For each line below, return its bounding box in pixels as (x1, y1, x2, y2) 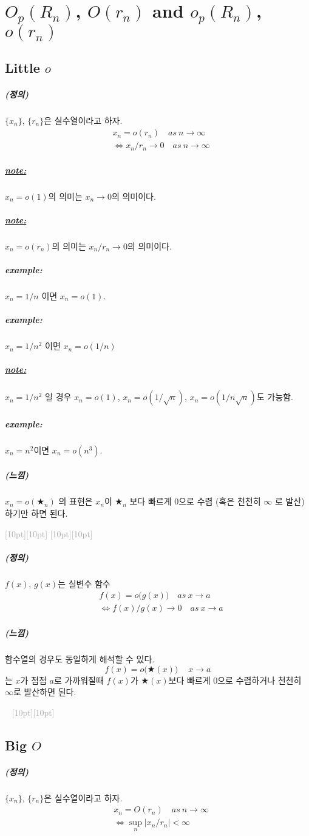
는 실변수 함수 (58, 577, 110, 590)
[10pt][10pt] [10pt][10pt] (5, 527, 93, 540)
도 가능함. (256, 390, 293, 403)
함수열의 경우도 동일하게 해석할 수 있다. (5, 652, 155, 665)
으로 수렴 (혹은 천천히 (178, 495, 261, 508)
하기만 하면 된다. (5, 507, 68, 519)
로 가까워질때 (53, 673, 104, 686)
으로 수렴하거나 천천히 (217, 673, 302, 686)
